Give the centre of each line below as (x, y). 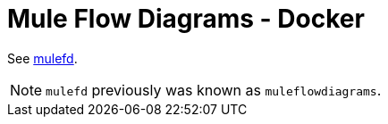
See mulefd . (42, 58)
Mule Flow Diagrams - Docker (186, 19)
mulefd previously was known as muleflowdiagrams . (214, 90)
